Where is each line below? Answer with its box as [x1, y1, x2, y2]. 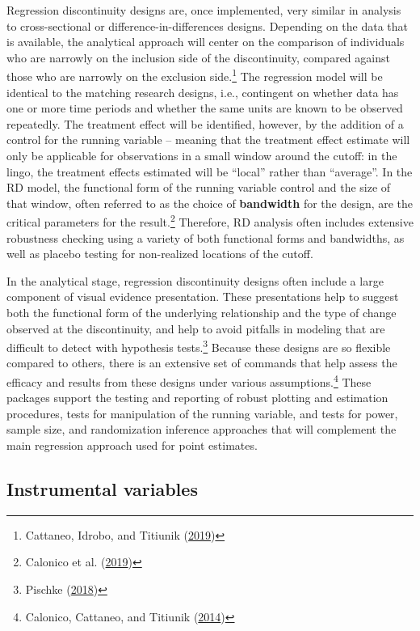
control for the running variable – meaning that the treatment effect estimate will [6, 131, 410, 148]
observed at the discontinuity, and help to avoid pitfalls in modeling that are [6, 320, 385, 337]
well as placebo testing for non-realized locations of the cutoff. [6, 245, 313, 262]
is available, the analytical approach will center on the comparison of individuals [6, 33, 405, 50]
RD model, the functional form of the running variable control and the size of [6, 179, 391, 196]
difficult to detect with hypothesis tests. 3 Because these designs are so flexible [6, 337, 391, 355]
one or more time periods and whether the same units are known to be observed [6, 100, 403, 116]
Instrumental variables [6, 476, 198, 502]
